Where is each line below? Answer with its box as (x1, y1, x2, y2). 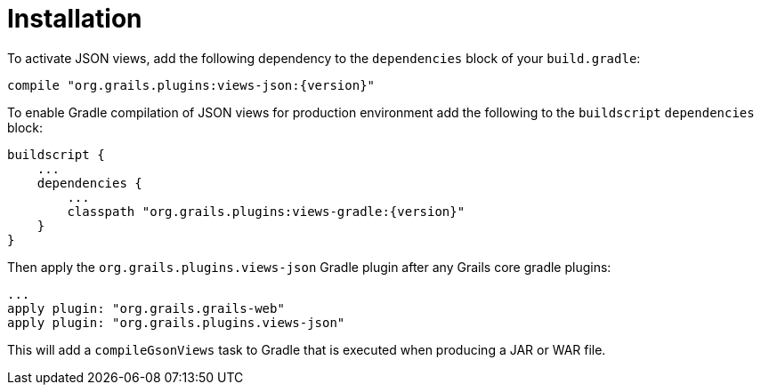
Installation (7, 4, 142, 34)
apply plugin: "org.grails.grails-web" (7, 300, 285, 316)
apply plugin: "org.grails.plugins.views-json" (7, 315, 345, 330)
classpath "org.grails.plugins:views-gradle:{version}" (67, 204, 466, 219)
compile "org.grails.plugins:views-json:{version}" (7, 77, 376, 92)
